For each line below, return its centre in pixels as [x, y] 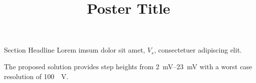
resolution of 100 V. [36, 76]
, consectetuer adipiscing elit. [198, 50]
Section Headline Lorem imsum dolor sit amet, [75, 50]
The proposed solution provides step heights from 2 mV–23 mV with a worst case [128, 66]
